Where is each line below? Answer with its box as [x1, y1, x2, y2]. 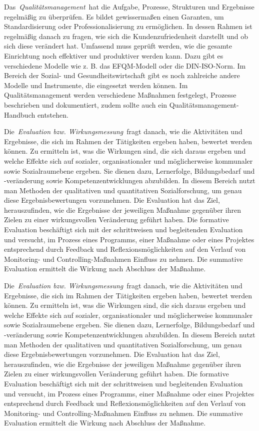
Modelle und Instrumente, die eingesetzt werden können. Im [4, 80, 188, 90]
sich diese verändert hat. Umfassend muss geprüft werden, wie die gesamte [4, 41, 232, 51]
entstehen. [37, 109, 68, 120]
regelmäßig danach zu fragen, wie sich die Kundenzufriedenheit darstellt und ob [4, 31, 248, 41]
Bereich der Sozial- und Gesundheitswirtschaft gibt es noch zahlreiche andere [4, 70, 240, 81]
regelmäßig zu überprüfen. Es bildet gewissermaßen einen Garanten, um [4, 11, 224, 22]
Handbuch [4, 109, 35, 120]
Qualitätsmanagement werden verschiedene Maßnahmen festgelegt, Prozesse [4, 90, 236, 100]
